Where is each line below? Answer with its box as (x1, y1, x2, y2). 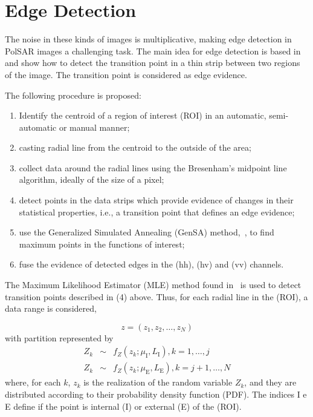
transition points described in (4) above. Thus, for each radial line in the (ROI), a (5, 290, 308, 303)
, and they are (244, 376, 297, 389)
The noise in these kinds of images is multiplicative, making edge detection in (5, 33, 292, 45)
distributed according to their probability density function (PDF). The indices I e (5, 388, 307, 401)
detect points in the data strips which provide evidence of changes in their (19, 194, 294, 206)
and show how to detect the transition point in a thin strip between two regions (5, 56, 300, 69)
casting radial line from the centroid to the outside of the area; (19, 141, 251, 154)
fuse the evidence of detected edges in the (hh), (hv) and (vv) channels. (19, 258, 284, 271)
